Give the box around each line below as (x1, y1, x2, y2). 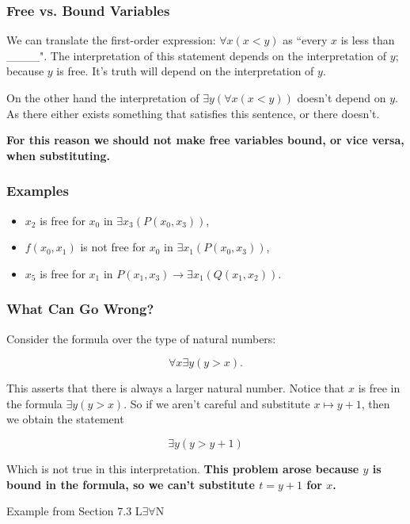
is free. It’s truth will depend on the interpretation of (56, 63, 314, 79)
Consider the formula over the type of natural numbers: (6, 330, 276, 346)
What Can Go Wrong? (6, 299, 154, 319)
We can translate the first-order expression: (6, 32, 216, 48)
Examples (6, 181, 69, 201)
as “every (283, 32, 328, 48)
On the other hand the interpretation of (6, 90, 199, 105)
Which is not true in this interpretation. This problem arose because (6, 460, 359, 476)
